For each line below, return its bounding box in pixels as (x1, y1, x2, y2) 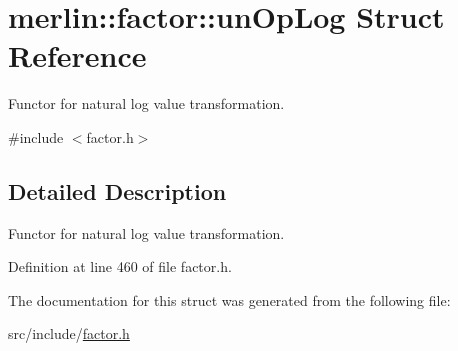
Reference (8, 35, 147, 76)
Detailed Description (8, 175, 227, 206)
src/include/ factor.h (8, 323, 130, 344)
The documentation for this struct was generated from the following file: (8, 289, 451, 310)
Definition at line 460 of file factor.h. (8, 256, 232, 277)
